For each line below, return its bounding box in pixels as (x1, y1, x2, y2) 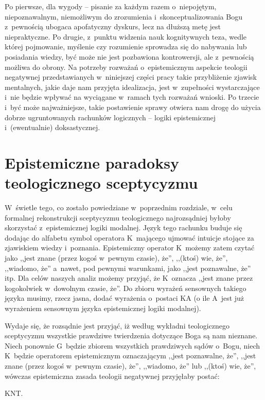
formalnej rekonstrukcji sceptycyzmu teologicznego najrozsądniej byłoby (5, 212, 231, 223)
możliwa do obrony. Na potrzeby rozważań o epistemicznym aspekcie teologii (5, 61, 248, 72)
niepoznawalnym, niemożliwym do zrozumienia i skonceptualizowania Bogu (5, 11, 242, 22)
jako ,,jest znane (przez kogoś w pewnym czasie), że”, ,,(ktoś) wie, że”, (5, 252, 228, 263)
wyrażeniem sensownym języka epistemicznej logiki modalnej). (5, 302, 201, 313)
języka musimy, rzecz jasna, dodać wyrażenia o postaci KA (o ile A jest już (5, 293, 244, 303)
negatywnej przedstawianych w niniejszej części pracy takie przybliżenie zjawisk (5, 71, 257, 82)
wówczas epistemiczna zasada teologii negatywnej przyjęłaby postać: (5, 370, 220, 381)
